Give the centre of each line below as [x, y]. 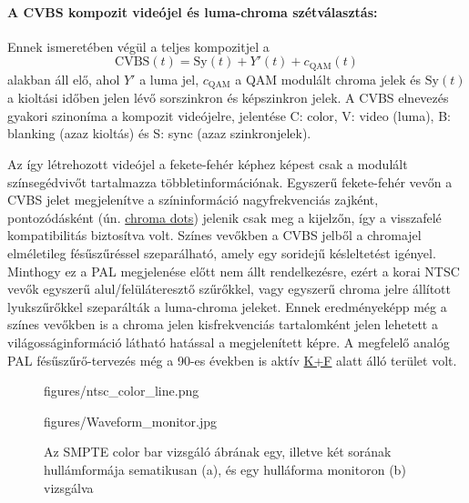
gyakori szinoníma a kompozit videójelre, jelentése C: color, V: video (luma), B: [229, 115]
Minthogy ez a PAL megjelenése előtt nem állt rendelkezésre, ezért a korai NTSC [234, 271]
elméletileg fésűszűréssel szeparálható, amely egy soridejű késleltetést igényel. [222, 253]
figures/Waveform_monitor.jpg [131, 421]
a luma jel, [169, 79]
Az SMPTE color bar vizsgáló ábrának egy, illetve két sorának [218, 452]
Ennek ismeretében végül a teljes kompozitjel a [138, 46]
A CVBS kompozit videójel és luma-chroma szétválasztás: [193, 11]
